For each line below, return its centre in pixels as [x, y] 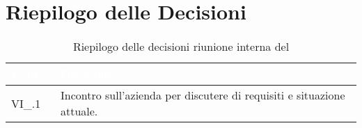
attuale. [79, 111]
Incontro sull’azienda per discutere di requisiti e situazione [203, 95]
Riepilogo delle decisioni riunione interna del [181, 47]
